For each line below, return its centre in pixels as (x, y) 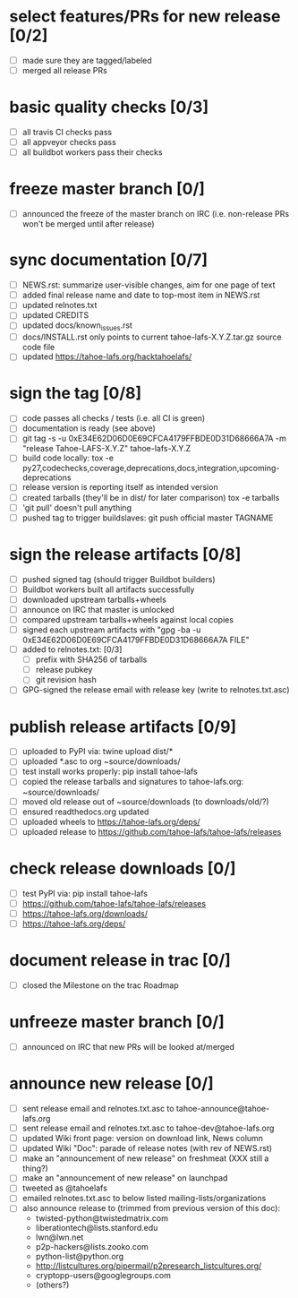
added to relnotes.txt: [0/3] (72, 649)
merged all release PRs (64, 70)
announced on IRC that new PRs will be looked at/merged (128, 1046)
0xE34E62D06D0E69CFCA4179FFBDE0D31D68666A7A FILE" (136, 640)
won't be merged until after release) (88, 224)
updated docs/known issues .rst (77, 327)
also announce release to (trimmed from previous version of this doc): (151, 1208)
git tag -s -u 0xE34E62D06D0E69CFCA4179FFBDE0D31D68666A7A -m (154, 438)
